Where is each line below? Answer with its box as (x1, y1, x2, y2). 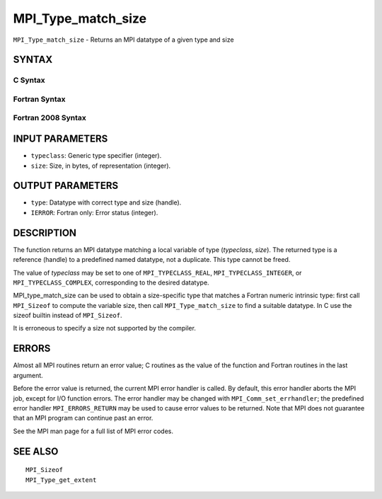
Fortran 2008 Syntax (13, 113, 86, 123)
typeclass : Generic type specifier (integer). (30, 151, 162, 160)
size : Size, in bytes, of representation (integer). (30, 161, 171, 170)
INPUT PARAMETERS (13, 133, 108, 145)
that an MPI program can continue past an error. (13, 414, 154, 423)
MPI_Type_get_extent (25, 476, 97, 484)
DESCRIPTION (13, 226, 77, 239)
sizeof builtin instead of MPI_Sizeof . (13, 311, 123, 320)
